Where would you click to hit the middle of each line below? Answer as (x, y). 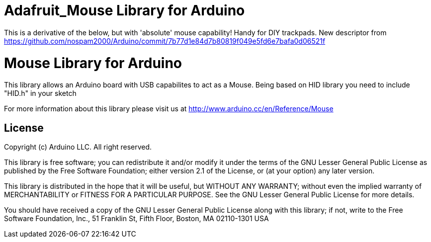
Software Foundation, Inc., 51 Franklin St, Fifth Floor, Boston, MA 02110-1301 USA (136, 219)
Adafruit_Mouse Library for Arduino (125, 10)
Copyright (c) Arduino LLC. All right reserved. (78, 147)
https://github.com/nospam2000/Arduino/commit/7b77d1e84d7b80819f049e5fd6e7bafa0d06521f (165, 41)
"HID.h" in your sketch (40, 93)
